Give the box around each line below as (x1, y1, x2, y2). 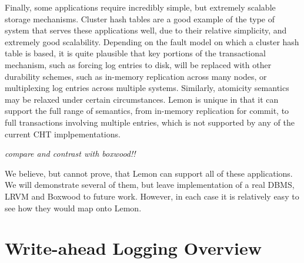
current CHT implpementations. (5, 127, 121, 140)
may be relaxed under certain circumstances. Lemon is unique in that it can (5, 93, 279, 105)
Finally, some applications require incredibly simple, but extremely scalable (5, 1, 276, 13)
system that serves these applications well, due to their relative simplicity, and (5, 24, 287, 36)
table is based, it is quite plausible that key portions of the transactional (5, 47, 266, 59)
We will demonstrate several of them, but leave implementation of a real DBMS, (5, 178, 295, 191)
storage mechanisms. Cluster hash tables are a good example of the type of (5, 12, 275, 25)
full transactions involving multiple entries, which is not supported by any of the (5, 116, 295, 128)
